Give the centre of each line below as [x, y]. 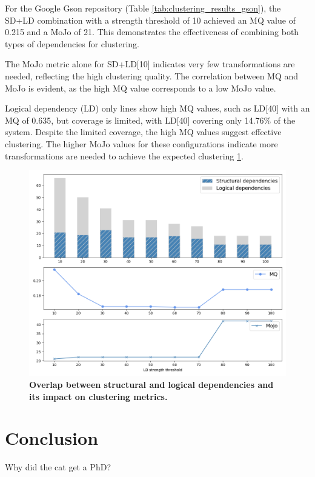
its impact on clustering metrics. [98, 396]
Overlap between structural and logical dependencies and [151, 384]
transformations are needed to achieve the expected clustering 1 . [124, 155]
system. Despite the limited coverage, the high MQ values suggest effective [143, 132]
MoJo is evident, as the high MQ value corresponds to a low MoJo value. [141, 88]
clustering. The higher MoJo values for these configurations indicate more [141, 143]
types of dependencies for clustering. [72, 43]
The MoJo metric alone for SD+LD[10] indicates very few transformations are [150, 64]
